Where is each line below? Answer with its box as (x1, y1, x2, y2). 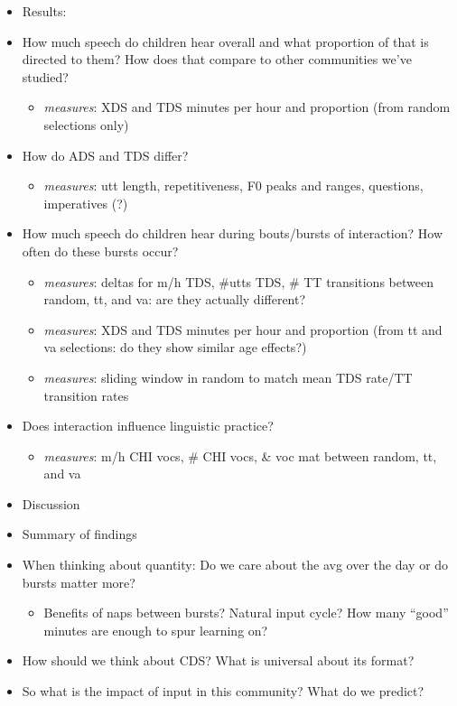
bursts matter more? (22, 572, 135, 591)
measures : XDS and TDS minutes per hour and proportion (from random (43, 98, 451, 116)
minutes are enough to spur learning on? (43, 620, 268, 639)
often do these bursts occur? (22, 241, 179, 260)
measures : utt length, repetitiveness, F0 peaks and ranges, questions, (43, 176, 424, 195)
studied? (22, 67, 69, 86)
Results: (22, 2, 67, 20)
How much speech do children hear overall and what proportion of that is (22, 32, 429, 51)
